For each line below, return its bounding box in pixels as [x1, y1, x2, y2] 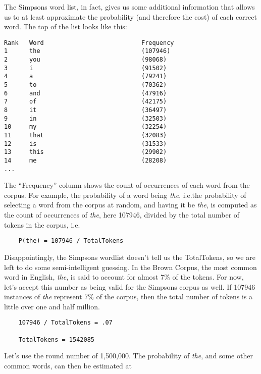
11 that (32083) [4, 132, 167, 139]
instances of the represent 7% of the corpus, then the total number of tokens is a [4, 291, 253, 302]
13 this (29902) [4, 148, 167, 156]
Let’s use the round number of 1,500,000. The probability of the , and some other [4, 350, 253, 361]
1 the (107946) [4, 47, 171, 55]
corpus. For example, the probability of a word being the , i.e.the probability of [4, 189, 246, 200]
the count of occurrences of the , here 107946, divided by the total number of [4, 209, 240, 220]
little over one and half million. [4, 301, 100, 311]
